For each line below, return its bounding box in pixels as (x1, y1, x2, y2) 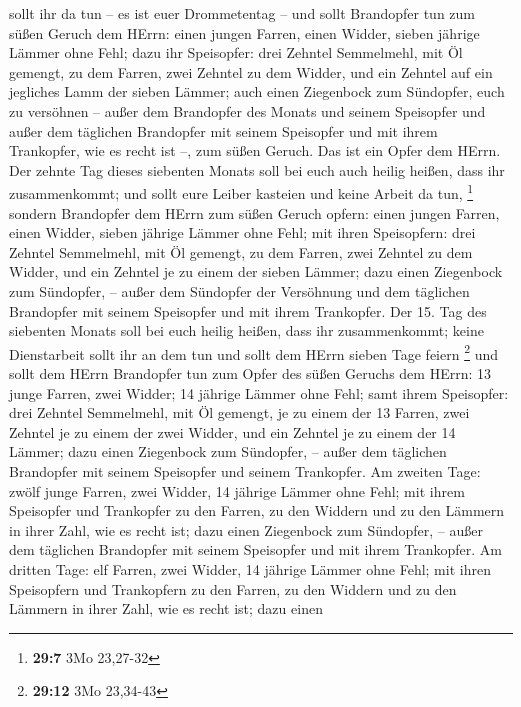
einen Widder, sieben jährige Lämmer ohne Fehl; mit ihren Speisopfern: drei (9, 222, 476, 243)
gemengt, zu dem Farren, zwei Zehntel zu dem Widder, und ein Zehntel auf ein (9, 61, 493, 82)
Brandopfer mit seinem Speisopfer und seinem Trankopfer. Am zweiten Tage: (9, 460, 481, 481)
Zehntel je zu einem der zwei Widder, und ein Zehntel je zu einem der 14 (9, 421, 456, 442)
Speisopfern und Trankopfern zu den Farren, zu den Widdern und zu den (9, 578, 457, 599)
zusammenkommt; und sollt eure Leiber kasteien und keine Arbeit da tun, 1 (9, 180, 474, 203)
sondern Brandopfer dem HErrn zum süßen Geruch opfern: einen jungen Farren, (9, 202, 500, 223)
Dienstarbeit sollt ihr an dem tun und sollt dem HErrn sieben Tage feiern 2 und (9, 340, 498, 364)
